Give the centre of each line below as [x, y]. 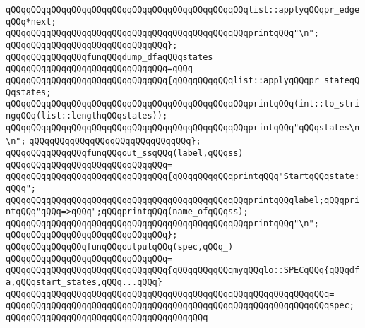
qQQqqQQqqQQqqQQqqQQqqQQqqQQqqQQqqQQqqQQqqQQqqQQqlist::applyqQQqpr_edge [183, 10]
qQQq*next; [31, 22]
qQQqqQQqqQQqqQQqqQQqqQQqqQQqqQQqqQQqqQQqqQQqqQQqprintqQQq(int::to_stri [183, 104]
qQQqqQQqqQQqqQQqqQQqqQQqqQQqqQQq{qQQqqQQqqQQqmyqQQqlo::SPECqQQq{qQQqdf [183, 271]
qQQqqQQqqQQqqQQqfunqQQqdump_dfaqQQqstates [109, 57]
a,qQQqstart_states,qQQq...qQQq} [84, 283]
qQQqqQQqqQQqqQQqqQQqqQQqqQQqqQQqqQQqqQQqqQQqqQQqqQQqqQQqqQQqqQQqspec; [180, 306]
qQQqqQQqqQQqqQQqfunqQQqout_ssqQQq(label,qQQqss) [125, 153]
